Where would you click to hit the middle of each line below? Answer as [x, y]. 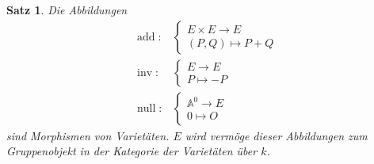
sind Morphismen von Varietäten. [88, 135]
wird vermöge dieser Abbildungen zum [276, 135]
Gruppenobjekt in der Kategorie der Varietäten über [132, 151]
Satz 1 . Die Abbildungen [67, 10]
